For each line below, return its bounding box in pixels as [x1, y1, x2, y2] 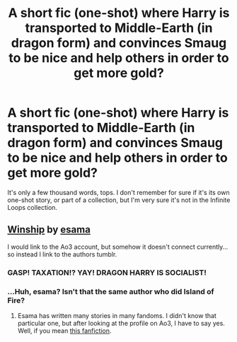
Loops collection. [7, 203, 58, 211]
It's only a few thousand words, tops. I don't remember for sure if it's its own [7, 188, 230, 196]
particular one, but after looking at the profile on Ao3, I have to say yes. [17, 319, 225, 327]
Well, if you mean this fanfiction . [17, 326, 112, 335]
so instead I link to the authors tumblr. [7, 249, 117, 259]
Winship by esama [7, 224, 91, 236]
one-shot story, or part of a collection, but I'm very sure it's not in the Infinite [7, 196, 231, 204]
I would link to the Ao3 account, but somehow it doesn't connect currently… [7, 242, 229, 251]
